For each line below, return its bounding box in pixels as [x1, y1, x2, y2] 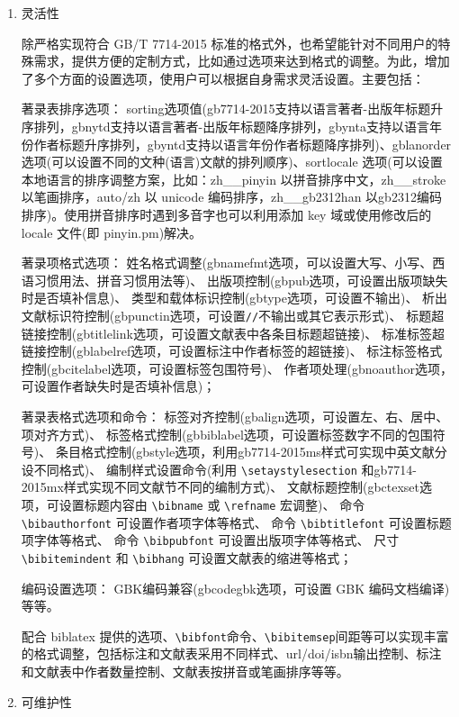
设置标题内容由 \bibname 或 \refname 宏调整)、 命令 [58, 495, 365, 513]
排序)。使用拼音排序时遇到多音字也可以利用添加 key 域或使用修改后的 [21, 204, 432, 223]
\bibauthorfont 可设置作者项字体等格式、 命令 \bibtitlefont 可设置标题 [21, 513, 452, 531]
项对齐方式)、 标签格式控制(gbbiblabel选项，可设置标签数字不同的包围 [21, 424, 433, 443]
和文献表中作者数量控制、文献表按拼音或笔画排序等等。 [21, 662, 349, 681]
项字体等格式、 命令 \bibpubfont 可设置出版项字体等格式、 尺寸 [21, 531, 400, 549]
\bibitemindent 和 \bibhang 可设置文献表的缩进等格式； [21, 548, 353, 567]
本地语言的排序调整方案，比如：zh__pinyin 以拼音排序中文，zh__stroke [21, 169, 446, 188]
